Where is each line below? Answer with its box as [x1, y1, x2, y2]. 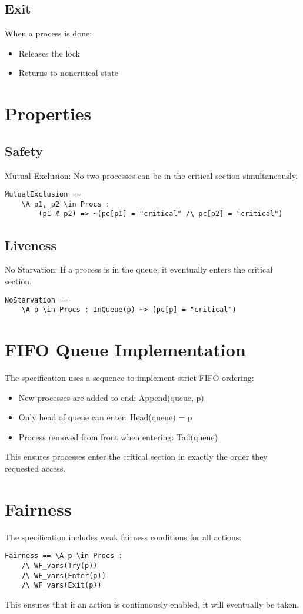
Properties [5, 101, 92, 125]
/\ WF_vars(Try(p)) [21, 561, 98, 570]
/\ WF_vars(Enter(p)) [21, 571, 106, 580]
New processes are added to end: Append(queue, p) [18, 391, 204, 403]
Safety [5, 141, 44, 160]
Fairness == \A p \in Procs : [5, 552, 123, 560]
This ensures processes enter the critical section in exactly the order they [5, 450, 268, 463]
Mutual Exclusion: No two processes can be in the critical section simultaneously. [5, 169, 298, 181]
